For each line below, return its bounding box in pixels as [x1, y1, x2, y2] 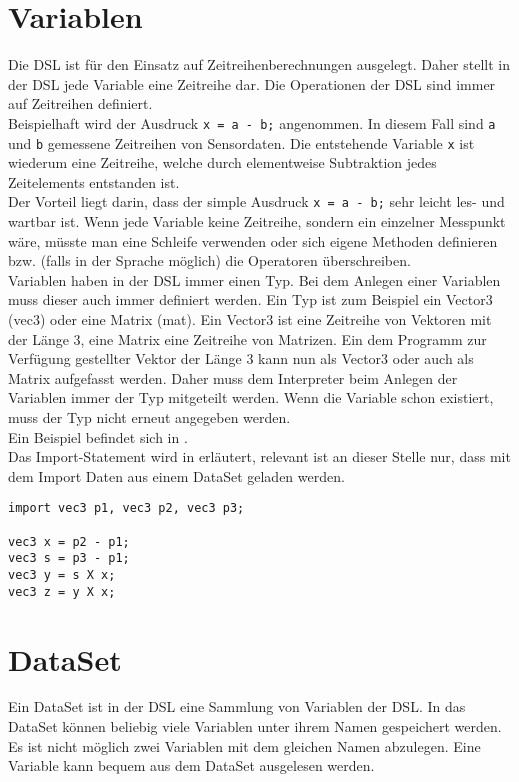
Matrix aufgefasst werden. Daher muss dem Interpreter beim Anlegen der [8, 367, 458, 388]
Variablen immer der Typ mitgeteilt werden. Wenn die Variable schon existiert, [8, 387, 494, 408]
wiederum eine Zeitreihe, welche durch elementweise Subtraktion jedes [8, 152, 437, 173]
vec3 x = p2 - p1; [8, 534, 130, 549]
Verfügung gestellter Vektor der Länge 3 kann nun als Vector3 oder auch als [8, 348, 474, 369]
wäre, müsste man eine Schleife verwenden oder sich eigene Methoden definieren [8, 230, 498, 251]
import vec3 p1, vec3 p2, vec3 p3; [8, 501, 245, 516]
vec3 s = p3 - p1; [8, 551, 130, 566]
